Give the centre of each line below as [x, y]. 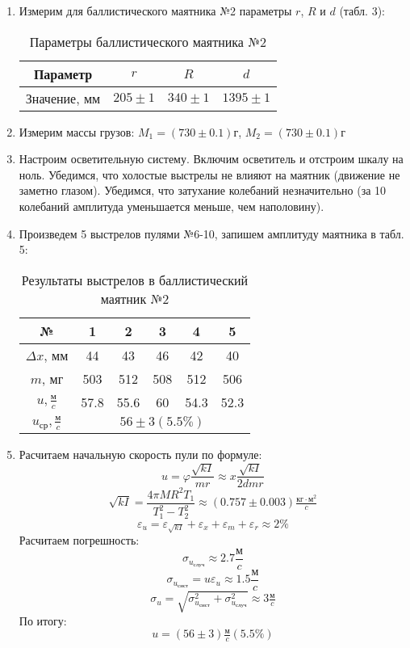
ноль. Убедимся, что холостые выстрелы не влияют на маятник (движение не [209, 174]
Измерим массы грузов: [77, 131]
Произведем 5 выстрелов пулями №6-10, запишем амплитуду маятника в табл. [211, 233]
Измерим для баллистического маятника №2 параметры [155, 11]
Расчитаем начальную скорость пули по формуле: [140, 454]
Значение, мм [63, 98]
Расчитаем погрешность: [79, 540]
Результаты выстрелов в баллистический [135, 280]
